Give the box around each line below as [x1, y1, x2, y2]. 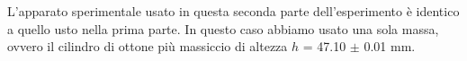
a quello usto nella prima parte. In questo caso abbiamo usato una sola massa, [7, 19, 439, 38]
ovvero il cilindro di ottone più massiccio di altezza [7, 37, 288, 56]
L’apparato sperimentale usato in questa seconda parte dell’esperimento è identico [7, 2, 460, 20]
